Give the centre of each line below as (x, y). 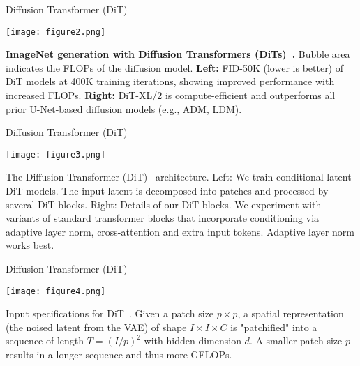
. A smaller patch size (296, 341)
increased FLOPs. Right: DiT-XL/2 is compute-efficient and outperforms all (171, 95)
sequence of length (45, 341)
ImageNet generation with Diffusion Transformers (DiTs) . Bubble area (178, 54)
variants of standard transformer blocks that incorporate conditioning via (163, 218)
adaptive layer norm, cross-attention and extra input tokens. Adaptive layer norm (180, 231)
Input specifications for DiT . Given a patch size (110, 313)
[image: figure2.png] (56, 32)
